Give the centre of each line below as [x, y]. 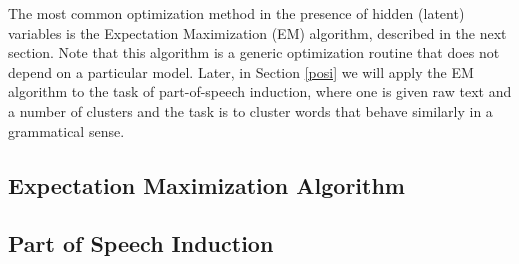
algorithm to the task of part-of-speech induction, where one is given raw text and [260, 91]
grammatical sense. [66, 130]
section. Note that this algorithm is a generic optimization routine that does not [254, 52]
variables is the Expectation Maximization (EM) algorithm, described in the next [257, 32]
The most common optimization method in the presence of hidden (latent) [236, 13]
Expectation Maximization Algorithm [206, 184]
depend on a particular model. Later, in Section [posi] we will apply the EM [241, 71]
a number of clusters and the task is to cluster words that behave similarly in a [250, 110]
